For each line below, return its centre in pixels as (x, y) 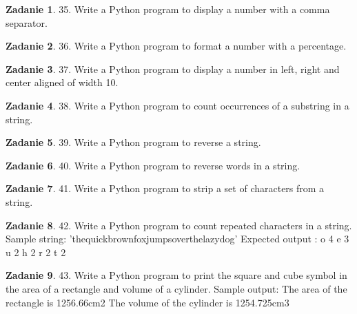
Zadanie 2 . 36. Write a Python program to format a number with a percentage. (176, 46)
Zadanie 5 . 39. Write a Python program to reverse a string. (133, 142)
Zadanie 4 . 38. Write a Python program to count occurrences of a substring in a (177, 105)
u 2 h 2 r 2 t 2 (36, 252)
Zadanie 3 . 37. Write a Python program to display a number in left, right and (173, 69)
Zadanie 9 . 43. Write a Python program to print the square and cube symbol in (176, 275)
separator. (27, 22)
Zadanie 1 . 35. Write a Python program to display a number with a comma (168, 9)
